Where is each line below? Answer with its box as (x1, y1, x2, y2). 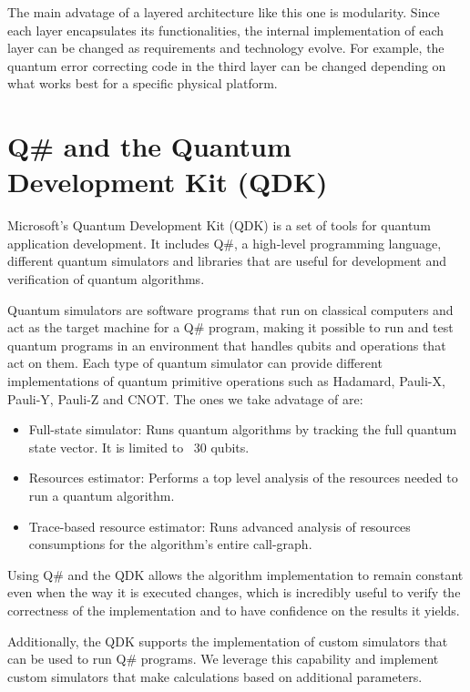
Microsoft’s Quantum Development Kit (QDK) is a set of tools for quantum (7, 216, 431, 235)
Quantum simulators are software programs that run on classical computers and (7, 300, 454, 319)
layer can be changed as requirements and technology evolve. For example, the (7, 38, 444, 57)
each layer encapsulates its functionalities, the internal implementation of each (7, 20, 444, 39)
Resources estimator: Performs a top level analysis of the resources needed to (28, 468, 458, 487)
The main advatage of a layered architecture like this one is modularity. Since (7, 3, 440, 21)
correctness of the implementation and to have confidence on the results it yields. (7, 600, 460, 619)
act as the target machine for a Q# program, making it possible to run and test (7, 318, 454, 337)
